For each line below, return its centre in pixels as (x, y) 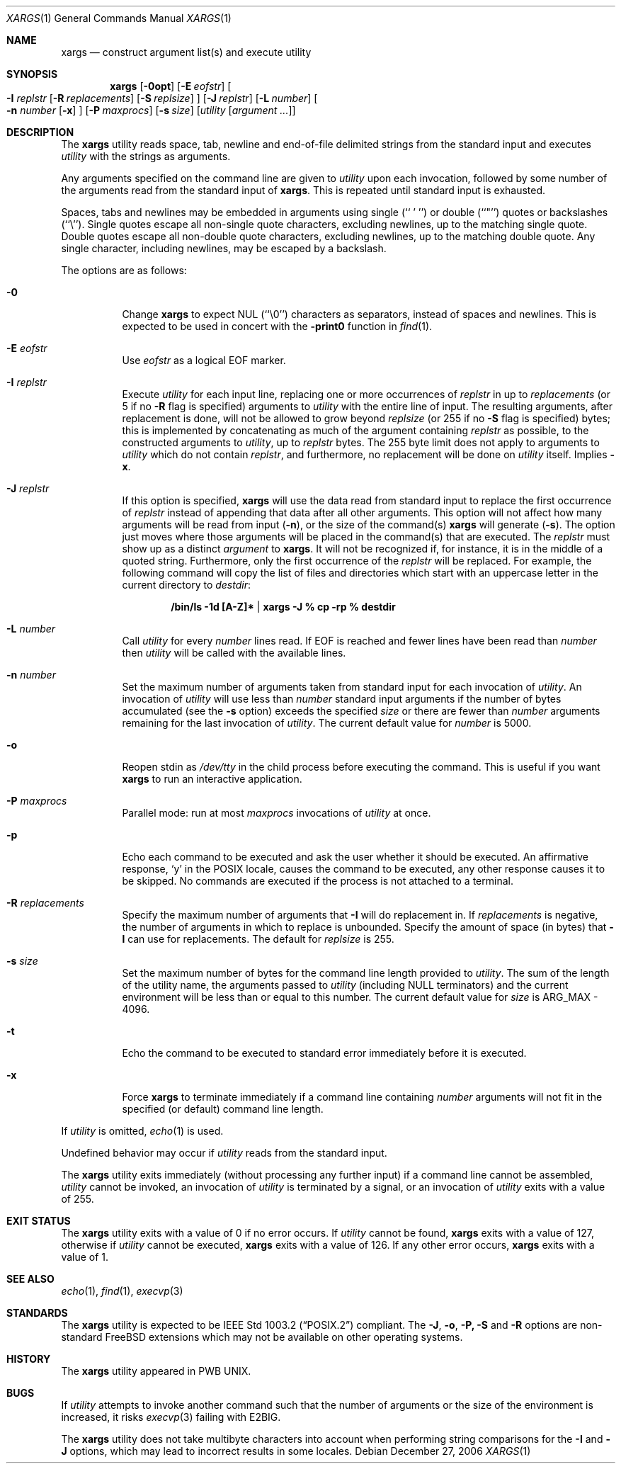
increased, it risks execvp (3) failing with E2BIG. (171, 1417)
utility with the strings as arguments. (146, 156)
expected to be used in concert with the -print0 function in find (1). (277, 326)
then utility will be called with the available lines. (234, 653)
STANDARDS (37, 1313)
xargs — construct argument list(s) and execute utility (186, 52)
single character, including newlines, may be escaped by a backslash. (224, 248)
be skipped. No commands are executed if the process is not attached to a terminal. (318, 881)
